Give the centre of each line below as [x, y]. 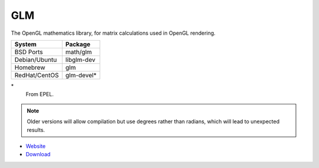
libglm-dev [80, 60]
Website [36, 146]
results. [36, 130]
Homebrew [30, 67]
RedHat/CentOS [37, 75]
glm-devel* [81, 75]
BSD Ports [29, 52]
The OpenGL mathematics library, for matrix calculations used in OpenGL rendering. [113, 33]
